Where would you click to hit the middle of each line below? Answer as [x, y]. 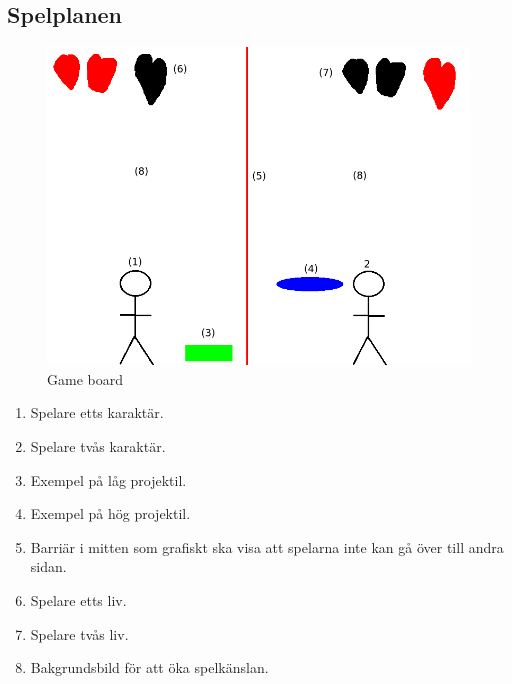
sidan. [48, 566]
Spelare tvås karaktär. [98, 445]
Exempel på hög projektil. [110, 513]
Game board [85, 378]
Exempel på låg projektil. [108, 479]
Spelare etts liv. [78, 599]
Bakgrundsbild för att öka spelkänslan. [149, 667]
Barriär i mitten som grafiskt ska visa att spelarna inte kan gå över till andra [267, 546]
